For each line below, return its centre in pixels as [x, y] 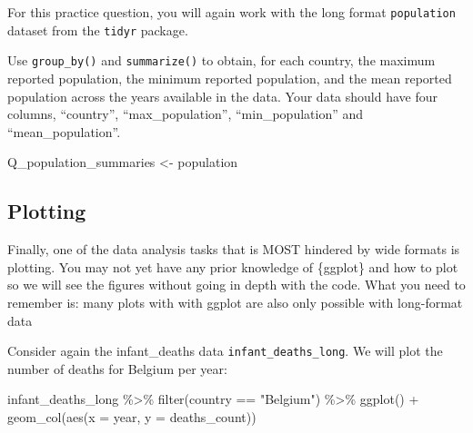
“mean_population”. [64, 131]
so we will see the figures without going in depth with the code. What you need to [236, 285]
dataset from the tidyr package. [98, 30]
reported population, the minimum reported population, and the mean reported [230, 78]
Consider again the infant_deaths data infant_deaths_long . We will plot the [225, 351]
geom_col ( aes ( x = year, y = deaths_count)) [132, 416]
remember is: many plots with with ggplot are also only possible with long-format [235, 302]
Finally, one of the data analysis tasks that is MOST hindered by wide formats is [234, 249]
